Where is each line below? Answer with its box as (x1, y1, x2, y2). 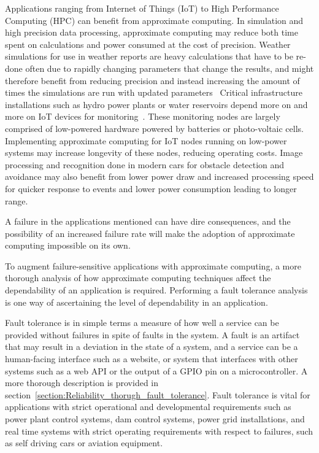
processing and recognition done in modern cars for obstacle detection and (5, 158, 285, 171)
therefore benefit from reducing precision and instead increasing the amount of (5, 74, 300, 87)
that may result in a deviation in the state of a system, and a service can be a (5, 340, 298, 353)
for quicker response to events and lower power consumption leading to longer (5, 182, 297, 195)
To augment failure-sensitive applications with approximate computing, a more (5, 259, 301, 272)
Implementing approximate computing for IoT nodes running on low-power (5, 134, 287, 147)
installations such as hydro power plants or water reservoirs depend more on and (5, 98, 308, 110)
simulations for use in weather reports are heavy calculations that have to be (5, 50, 293, 63)
